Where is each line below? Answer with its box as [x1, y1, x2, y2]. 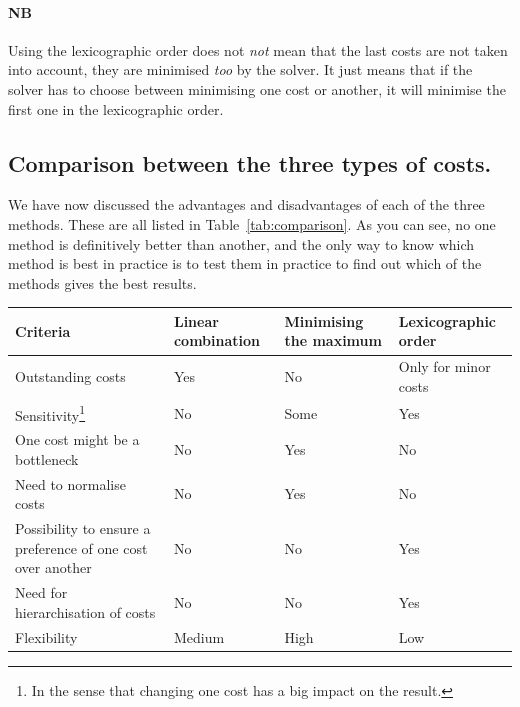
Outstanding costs [15, 366, 126, 387]
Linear [173, 310, 219, 331]
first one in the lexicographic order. [8, 98, 224, 119]
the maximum [284, 330, 382, 351]
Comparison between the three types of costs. [8, 147, 492, 178]
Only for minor [398, 356, 491, 377]
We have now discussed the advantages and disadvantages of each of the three [8, 194, 485, 215]
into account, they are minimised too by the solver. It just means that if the [8, 59, 473, 80]
